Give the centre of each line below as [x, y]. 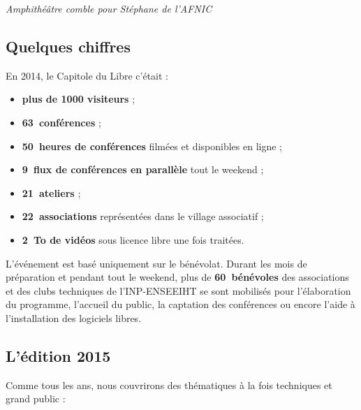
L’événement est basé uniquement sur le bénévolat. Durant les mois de [156, 263]
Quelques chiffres [68, 46]
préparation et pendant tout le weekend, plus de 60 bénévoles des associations [177, 277]
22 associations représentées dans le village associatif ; [143, 216]
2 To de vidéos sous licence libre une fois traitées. [133, 239]
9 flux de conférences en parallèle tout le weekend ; [143, 169]
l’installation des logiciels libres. [74, 317]
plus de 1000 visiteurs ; [79, 99]
